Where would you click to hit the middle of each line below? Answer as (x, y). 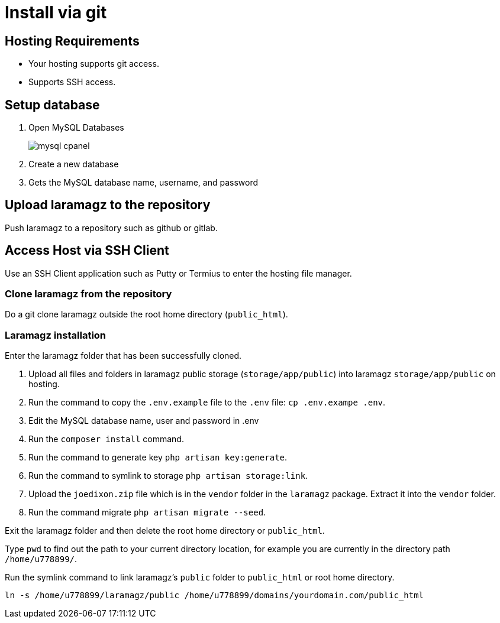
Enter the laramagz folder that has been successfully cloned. (123, 356)
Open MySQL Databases (76, 128)
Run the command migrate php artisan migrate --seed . (147, 512)
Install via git (56, 12)
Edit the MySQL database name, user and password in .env (144, 421)
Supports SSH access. (72, 82)
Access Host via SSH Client (87, 251)
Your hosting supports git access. (94, 64)
